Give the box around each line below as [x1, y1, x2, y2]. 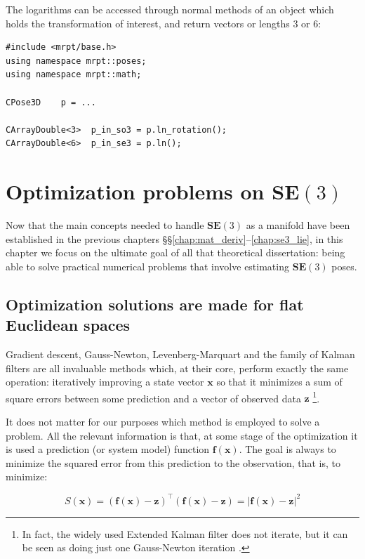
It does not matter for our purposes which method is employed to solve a [6, 414, 320, 429]
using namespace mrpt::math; [6, 70, 142, 80]
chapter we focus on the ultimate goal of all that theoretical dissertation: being [6, 245, 345, 260]
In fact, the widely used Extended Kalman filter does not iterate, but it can [22, 526, 348, 541]
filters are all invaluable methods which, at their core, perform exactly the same [6, 360, 349, 375]
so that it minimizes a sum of [216, 374, 343, 389]
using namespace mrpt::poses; [6, 55, 147, 66]
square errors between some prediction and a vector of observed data [6, 390, 301, 405]
